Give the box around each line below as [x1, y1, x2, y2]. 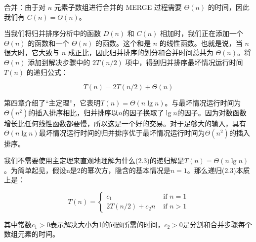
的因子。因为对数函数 [177, 107, 247, 117]
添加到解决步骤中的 [28, 57, 90, 67]
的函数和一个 [28, 37, 70, 48]
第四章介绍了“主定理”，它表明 [4, 98, 101, 108]
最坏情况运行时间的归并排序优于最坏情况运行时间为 [39, 128, 205, 138]
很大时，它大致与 [4, 47, 59, 58]
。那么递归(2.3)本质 [187, 165, 250, 175]
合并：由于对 [4, 2, 45, 12]
